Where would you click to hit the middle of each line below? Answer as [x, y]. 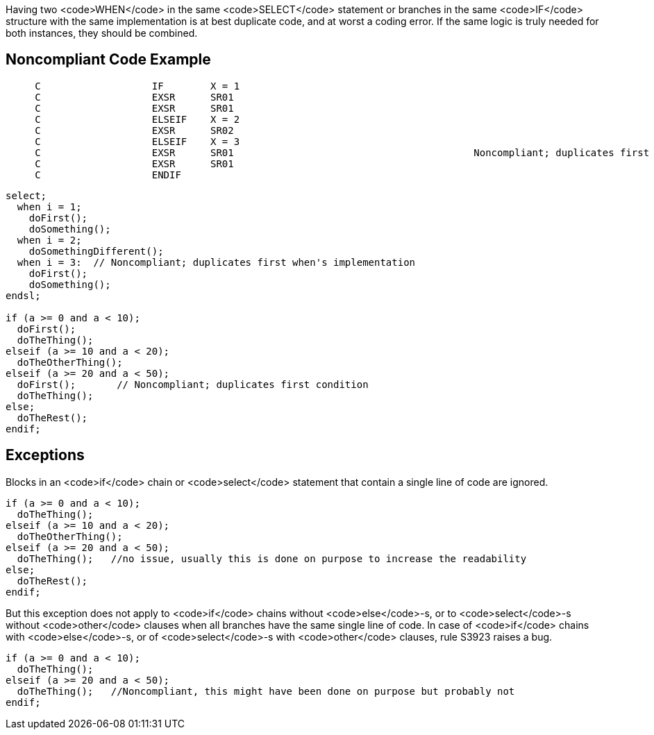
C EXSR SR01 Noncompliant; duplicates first [342, 152]
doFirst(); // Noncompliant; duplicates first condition [193, 384]
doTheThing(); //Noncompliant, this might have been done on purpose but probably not [266, 691]
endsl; [23, 295]
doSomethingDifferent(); [96, 251]
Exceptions [45, 455]
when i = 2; [49, 240]
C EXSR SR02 [134, 130]
